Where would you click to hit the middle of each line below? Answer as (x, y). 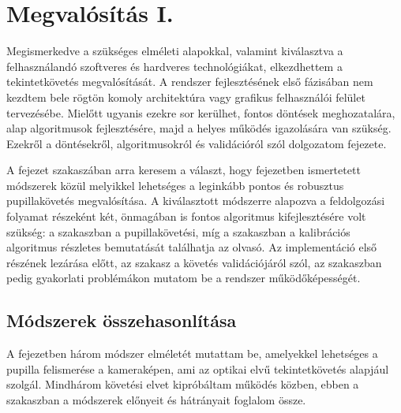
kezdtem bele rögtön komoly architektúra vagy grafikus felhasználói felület (186, 97)
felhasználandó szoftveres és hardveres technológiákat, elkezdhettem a (174, 66)
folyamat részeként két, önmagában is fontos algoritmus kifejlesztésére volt (186, 216)
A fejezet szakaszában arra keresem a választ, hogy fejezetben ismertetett (184, 170)
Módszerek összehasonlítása (122, 320)
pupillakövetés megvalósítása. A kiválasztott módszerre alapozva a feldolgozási (196, 201)
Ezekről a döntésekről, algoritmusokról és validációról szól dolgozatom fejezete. (197, 143)
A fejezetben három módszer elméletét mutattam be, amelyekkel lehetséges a (192, 353)
